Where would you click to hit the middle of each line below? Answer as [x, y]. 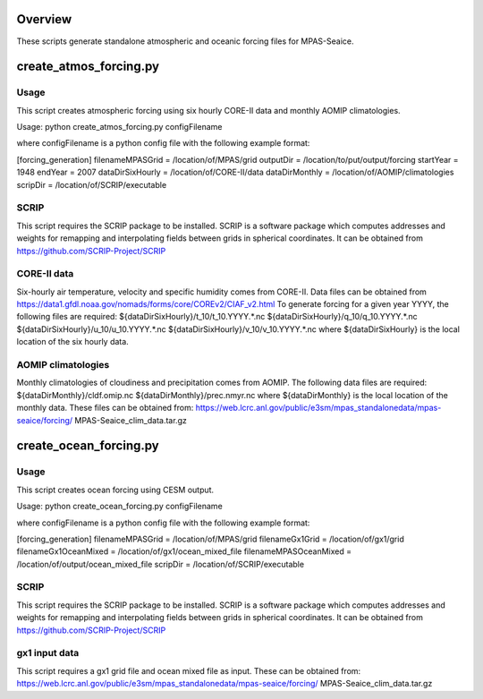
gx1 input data [48, 653]
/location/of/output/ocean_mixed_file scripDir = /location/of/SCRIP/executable [160, 564]
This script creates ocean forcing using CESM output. [115, 490]
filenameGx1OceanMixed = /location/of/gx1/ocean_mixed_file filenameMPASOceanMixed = [184, 551]
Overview [44, 19]
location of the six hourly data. [72, 342]
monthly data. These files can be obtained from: [105, 408]
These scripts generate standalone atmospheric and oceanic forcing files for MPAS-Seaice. [185, 41]
